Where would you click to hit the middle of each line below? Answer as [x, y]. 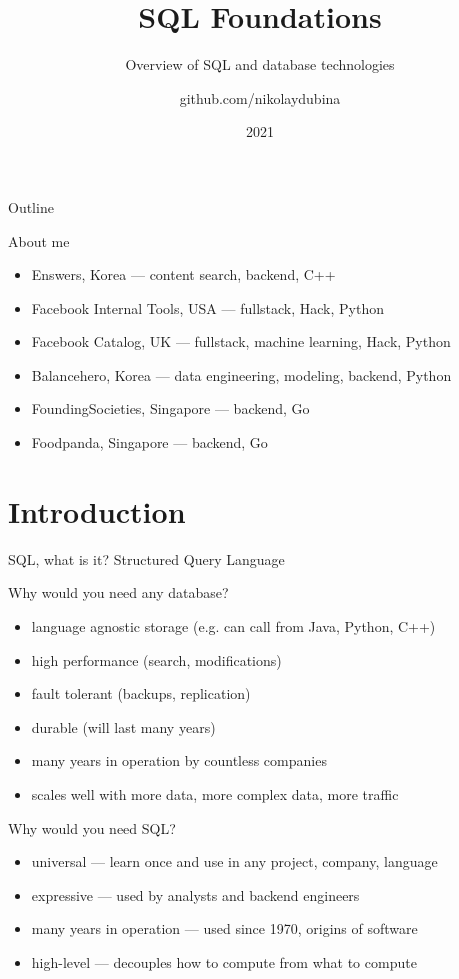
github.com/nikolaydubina [260, 97]
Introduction [97, 510]
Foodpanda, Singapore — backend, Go [149, 442]
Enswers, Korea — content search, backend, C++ [183, 274]
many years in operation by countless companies [179, 760]
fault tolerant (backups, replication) [141, 693]
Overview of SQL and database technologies [260, 64]
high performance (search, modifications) [156, 659]
